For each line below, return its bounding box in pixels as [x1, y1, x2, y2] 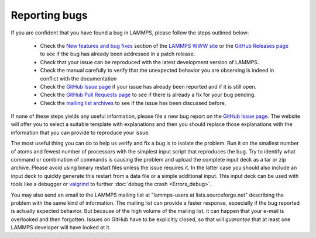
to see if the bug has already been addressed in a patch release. [40, 50, 195, 58]
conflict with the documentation [40, 75, 117, 82]
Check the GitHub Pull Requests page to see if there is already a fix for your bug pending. [40, 91, 256, 99]
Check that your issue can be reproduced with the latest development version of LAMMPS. [40, 58, 260, 65]
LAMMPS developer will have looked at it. [11, 224, 111, 231]
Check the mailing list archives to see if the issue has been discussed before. [40, 99, 226, 106]
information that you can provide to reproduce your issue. [11, 129, 150, 136]
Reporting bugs [11, 9, 88, 22]
